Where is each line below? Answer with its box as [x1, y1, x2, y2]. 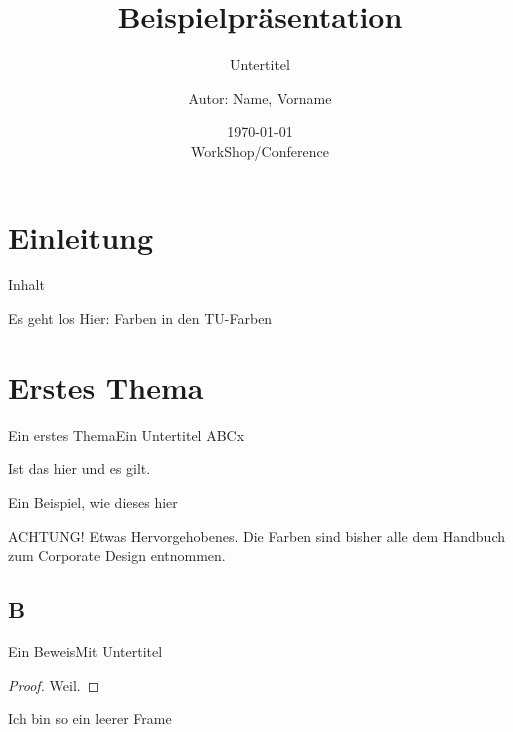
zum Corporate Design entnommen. [8, 545, 226, 566]
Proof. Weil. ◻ [8, 674, 100, 695]
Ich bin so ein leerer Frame [8, 708, 172, 729]
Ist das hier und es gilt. [8, 458, 151, 479]
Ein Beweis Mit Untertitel [8, 640, 163, 661]
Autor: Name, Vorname [188, 87, 332, 108]
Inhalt [8, 274, 45, 295]
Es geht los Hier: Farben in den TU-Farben [8, 308, 273, 329]
